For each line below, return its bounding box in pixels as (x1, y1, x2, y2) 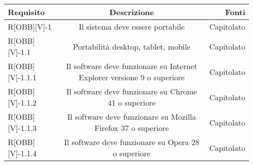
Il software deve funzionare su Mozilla (67, 111, 196, 122)
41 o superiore (108, 97, 156, 108)
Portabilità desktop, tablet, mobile (72, 40, 191, 52)
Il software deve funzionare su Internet (66, 60, 198, 72)
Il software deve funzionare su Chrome (66, 86, 197, 97)
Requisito (8, 6, 45, 18)
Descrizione (109, 6, 154, 18)
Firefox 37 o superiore (94, 122, 169, 133)
